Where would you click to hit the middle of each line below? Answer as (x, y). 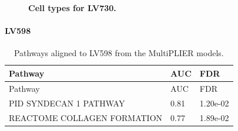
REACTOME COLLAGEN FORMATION (86, 117)
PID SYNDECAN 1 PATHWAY (67, 103)
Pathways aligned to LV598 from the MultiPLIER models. (119, 53)
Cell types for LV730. (72, 8)
